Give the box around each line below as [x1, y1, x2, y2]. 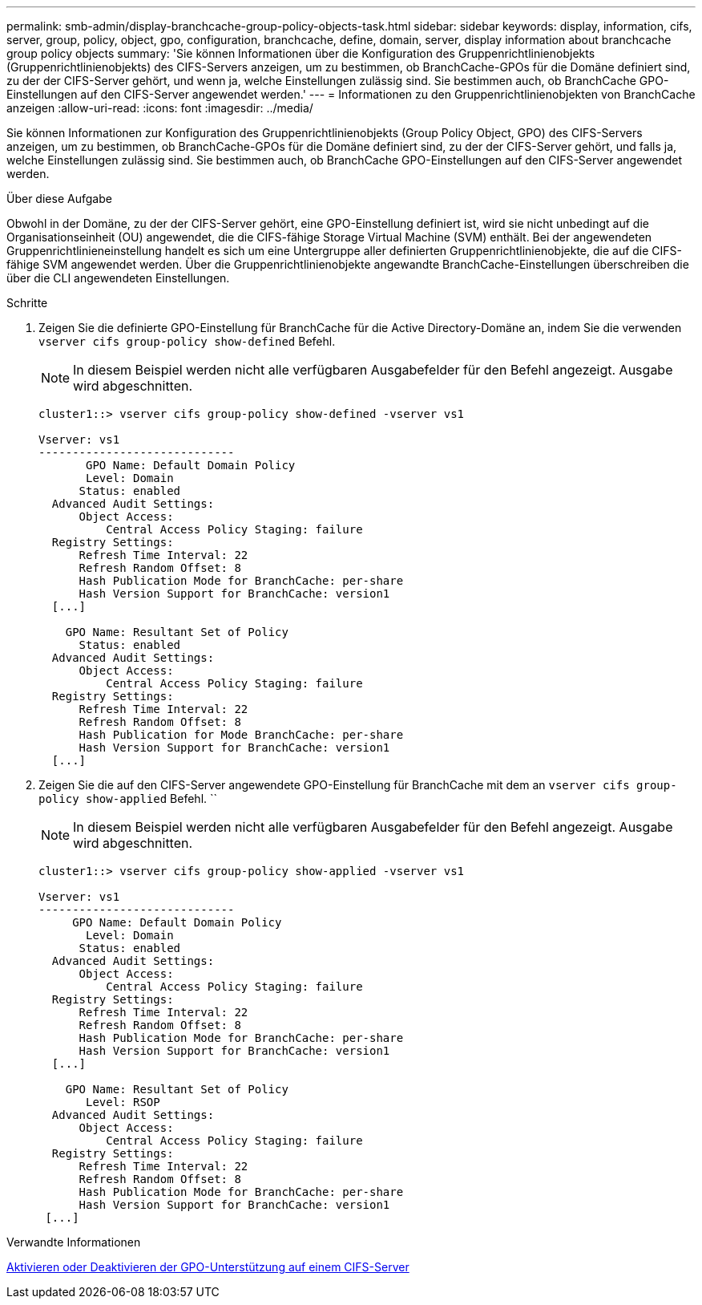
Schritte [6, 296, 48, 310]
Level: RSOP [86, 1096, 160, 1108]
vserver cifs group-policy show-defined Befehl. [38, 334, 336, 348]
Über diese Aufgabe [6, 192, 112, 205]
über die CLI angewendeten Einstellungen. [6, 271, 230, 285]
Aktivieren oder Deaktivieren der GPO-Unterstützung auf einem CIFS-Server [6, 1260, 409, 1274]
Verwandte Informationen [6, 1235, 141, 1249]
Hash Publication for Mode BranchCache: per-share [79, 728, 404, 741]
